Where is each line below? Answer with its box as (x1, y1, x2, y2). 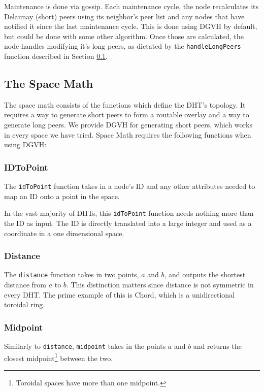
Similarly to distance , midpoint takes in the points (4, 340, 166, 351)
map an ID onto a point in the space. (4, 190, 120, 201)
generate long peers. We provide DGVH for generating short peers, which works (4, 119, 252, 130)
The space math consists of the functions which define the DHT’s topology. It (4, 99, 246, 110)
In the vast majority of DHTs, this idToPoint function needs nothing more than (4, 208, 254, 218)
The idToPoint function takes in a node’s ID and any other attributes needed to (4, 181, 255, 191)
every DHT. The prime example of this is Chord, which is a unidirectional (4, 289, 235, 300)
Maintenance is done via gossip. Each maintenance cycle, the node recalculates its (4, 1, 259, 11)
